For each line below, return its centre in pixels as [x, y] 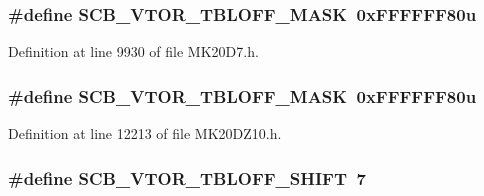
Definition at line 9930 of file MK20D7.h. [133, 51]
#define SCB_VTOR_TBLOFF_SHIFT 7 [187, 177]
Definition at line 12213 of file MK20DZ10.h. [145, 133]
